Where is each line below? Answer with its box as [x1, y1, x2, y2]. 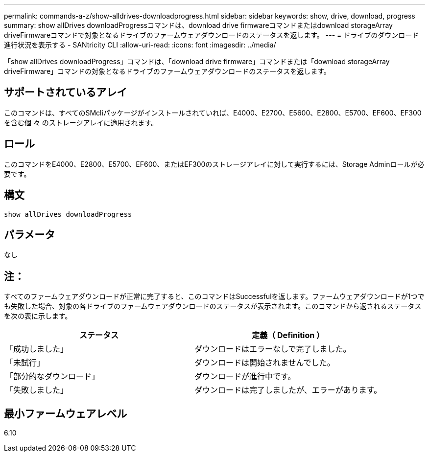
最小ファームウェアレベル [4, 407, 127, 420]
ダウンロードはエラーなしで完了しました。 [194, 344, 351, 354]
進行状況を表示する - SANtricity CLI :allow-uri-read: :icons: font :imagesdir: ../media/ [4, 41, 276, 49]
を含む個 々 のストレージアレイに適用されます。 [4, 118, 158, 127]
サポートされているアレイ [4, 86, 127, 99]
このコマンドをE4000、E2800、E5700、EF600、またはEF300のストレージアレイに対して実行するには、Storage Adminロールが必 [4, 160, 425, 168]
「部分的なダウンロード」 [5, 371, 100, 382]
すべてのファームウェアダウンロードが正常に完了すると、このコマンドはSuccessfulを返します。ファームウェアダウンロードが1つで [4, 292, 425, 301]
